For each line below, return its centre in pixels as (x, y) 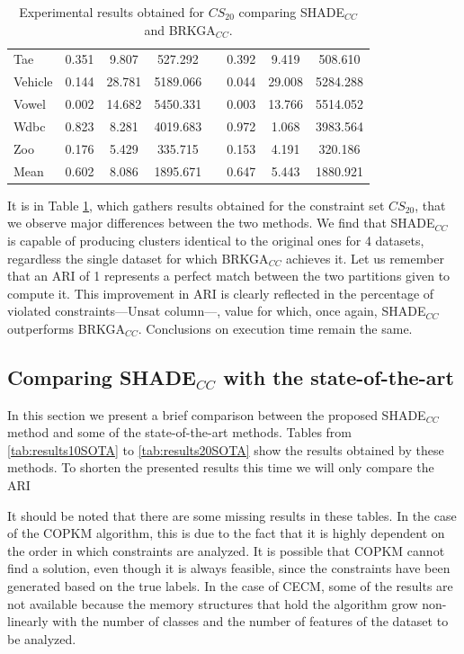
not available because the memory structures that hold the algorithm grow (213, 603)
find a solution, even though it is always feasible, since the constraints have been (229, 568)
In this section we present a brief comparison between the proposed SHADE (217, 414)
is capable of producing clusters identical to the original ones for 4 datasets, (216, 240)
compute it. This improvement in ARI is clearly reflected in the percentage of (221, 293)
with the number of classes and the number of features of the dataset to (250, 621)
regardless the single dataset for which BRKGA (138, 258)
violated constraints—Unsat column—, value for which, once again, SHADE (217, 311)
